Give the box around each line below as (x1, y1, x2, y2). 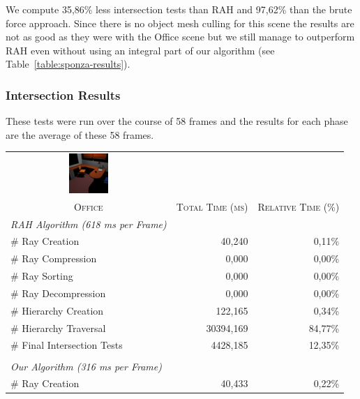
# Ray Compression (10, 251, 97, 266)
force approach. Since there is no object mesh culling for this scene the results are (6, 15, 354, 30)
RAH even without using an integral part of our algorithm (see (6, 43, 275, 57)
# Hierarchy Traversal (10, 320, 106, 335)
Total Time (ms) (176, 199, 248, 213)
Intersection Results (6, 86, 121, 103)
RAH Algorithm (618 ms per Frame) (10, 216, 167, 231)
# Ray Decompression (10, 285, 106, 300)
